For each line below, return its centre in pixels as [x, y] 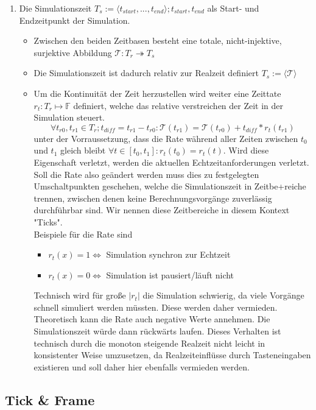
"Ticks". [48, 221]
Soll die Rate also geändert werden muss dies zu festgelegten [146, 174]
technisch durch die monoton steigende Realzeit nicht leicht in [149, 343]
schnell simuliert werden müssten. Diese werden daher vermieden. [156, 307]
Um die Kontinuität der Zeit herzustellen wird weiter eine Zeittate [157, 93]
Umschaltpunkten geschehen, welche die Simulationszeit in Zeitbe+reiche [170, 186]
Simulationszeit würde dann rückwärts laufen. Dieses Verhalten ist [157, 331]
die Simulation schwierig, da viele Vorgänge [223, 295]
